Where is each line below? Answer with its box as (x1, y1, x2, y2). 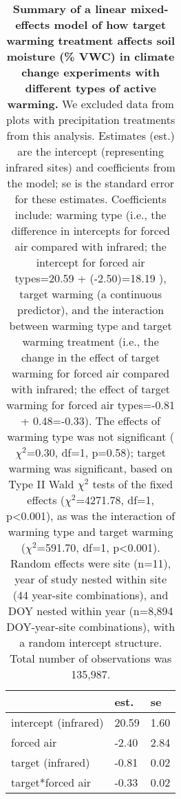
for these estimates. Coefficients (14, 191, 167, 207)
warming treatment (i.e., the (22, 333, 159, 349)
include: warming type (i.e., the (14, 207, 167, 222)
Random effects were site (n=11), (10, 555, 171, 571)
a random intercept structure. (19, 634, 162, 650)
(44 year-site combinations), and (12, 587, 169, 603)
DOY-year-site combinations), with (6, 619, 175, 634)
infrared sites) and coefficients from (6, 159, 175, 175)
